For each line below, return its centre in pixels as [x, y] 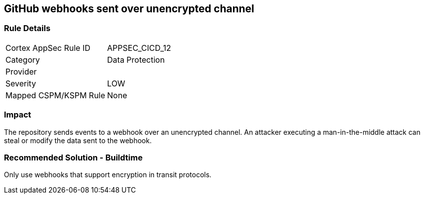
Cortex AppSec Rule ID [48, 48]
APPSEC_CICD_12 [139, 48]
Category [23, 59]
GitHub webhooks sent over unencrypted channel [129, 9]
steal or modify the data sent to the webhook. [78, 140]
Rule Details [27, 28]
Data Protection [136, 59]
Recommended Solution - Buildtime [73, 157]
